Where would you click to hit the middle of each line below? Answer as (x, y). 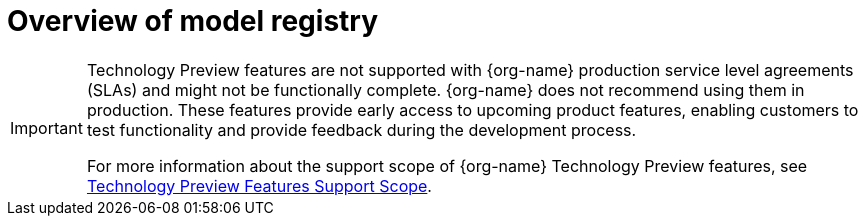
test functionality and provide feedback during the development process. (361, 129)
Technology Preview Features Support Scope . (259, 185)
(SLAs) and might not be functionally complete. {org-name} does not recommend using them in (445, 89)
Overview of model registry (193, 21)
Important (46, 127)
